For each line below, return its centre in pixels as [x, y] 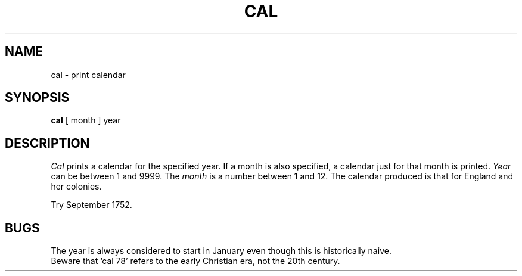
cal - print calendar [88, 75]
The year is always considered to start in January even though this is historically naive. [221, 251]
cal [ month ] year [86, 120]
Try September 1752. [91, 205]
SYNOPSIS [37, 98]
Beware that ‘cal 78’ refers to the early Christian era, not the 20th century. [195, 261]
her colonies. [76, 187]
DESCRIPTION [47, 143]
